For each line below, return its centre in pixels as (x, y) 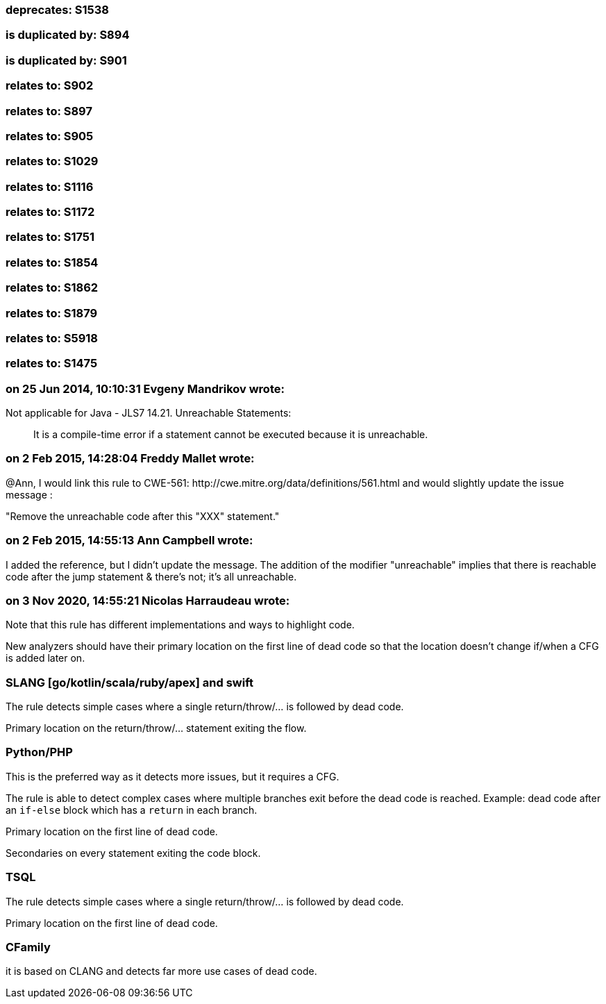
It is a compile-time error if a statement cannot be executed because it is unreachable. (231, 434)
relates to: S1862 (52, 288)
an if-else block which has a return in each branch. (132, 810)
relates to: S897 (49, 111)
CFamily (28, 947)
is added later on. (45, 658)
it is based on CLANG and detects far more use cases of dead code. (161, 971)
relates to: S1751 (50, 237)
